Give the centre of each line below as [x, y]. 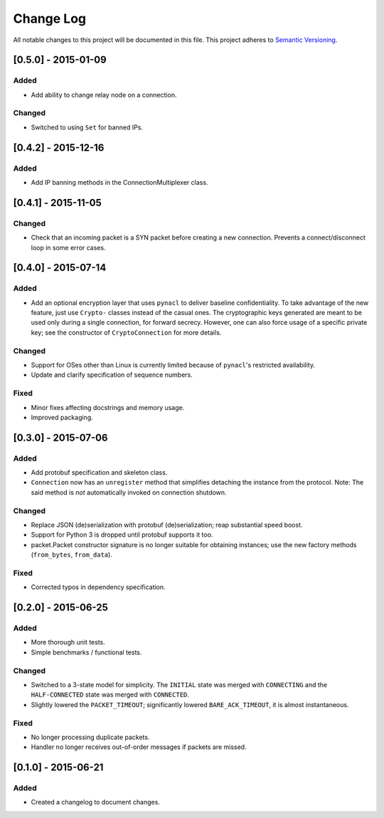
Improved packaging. [62, 417]
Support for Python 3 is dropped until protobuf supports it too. [122, 535]
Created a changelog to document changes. [95, 802]
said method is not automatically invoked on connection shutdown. [129, 492]
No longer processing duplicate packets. [90, 737]
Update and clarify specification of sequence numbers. [112, 375]
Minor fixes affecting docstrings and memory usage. [108, 407]
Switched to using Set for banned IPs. [87, 127]
